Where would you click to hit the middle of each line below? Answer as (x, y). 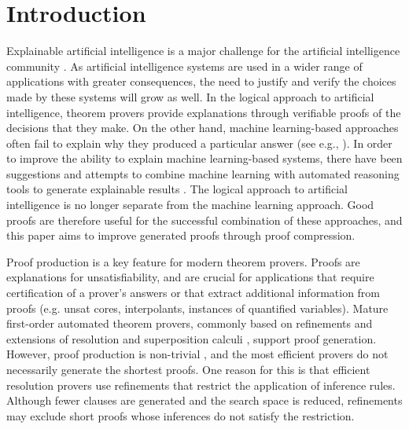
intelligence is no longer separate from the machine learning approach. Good (190, 205)
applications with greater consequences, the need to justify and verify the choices (201, 81)
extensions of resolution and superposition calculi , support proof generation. (192, 338)
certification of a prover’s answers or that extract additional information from (193, 293)
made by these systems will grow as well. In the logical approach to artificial (190, 96)
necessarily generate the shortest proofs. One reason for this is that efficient (188, 369)
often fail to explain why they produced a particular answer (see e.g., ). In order (199, 143)
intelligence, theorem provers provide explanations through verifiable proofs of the (204, 112)
